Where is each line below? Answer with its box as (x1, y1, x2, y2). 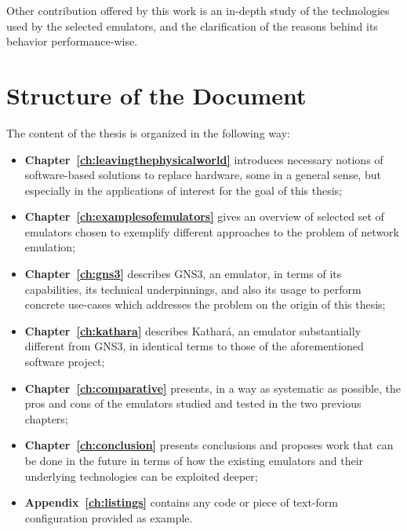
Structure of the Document (6, 79, 307, 111)
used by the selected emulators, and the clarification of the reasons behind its (6, 17, 378, 34)
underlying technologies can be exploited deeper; (24, 467, 258, 484)
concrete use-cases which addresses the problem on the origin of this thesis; (24, 296, 386, 313)
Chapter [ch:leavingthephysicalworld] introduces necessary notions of (24, 151, 383, 167)
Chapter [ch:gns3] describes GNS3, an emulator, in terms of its (24, 265, 342, 282)
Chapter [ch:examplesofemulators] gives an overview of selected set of (24, 208, 384, 225)
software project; (24, 353, 105, 370)
